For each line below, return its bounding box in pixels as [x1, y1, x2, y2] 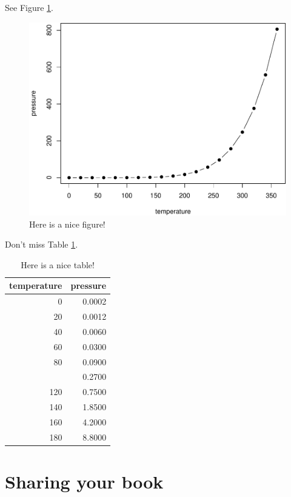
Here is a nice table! [21, 258, 95, 271]
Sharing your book [5, 469, 164, 493]
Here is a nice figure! [29, 217, 105, 230]
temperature [9, 279, 62, 292]
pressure [70, 279, 107, 292]
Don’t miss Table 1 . [5, 238, 78, 251]
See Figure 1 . [5, 1, 53, 13]
